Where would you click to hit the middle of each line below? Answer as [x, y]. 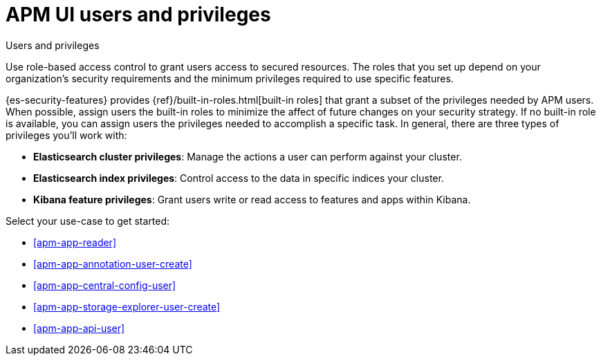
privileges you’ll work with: [66, 135]
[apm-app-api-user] [79, 328]
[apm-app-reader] [75, 242]
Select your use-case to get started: [88, 221]
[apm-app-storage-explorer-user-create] [127, 306]
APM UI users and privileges [138, 15]
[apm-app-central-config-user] [105, 285]
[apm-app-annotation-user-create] [113, 263]
